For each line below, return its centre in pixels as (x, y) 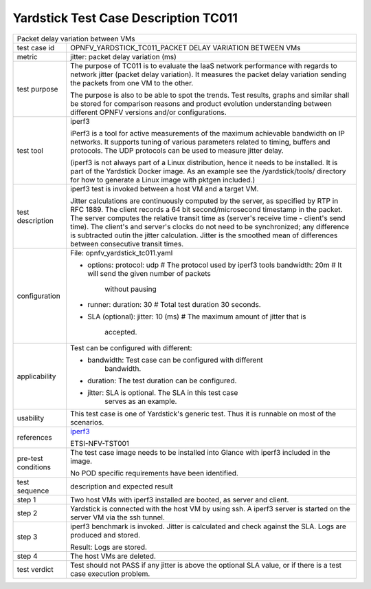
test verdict (35, 569)
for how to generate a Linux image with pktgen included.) (162, 180)
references (35, 437)
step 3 (27, 537)
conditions (34, 467)
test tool (30, 150)
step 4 (27, 556)
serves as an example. (140, 401)
